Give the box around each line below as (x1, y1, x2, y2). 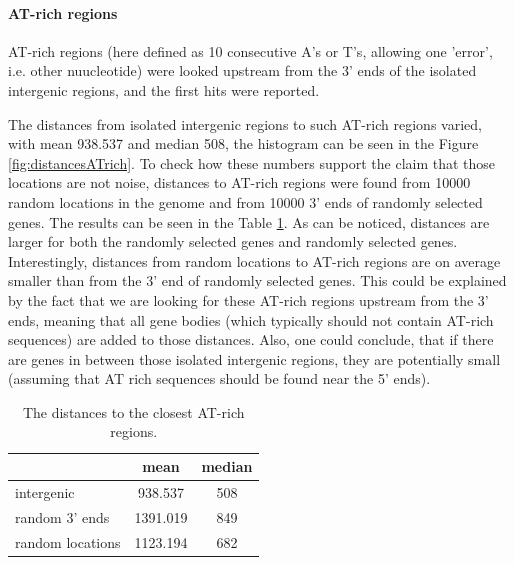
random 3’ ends (15, 506, 110, 527)
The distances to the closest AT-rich (22, 401, 245, 422)
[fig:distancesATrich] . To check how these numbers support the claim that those (8, 152, 496, 173)
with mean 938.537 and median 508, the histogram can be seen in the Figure (8, 133, 479, 154)
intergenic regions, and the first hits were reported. (8, 79, 320, 100)
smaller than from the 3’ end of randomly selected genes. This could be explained (8, 270, 507, 291)
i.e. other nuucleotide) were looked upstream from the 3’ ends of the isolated (8, 60, 477, 81)
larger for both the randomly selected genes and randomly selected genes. (8, 231, 458, 252)
